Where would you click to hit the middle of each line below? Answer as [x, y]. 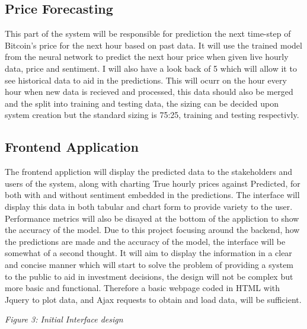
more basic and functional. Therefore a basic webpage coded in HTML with [143, 288]
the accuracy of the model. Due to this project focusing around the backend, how [152, 230]
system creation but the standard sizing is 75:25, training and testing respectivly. [152, 115]
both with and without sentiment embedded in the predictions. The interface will [152, 195]
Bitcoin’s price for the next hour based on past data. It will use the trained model [153, 45]
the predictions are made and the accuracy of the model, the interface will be [145, 241]
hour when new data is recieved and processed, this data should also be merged [149, 92]
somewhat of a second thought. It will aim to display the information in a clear [148, 253]
